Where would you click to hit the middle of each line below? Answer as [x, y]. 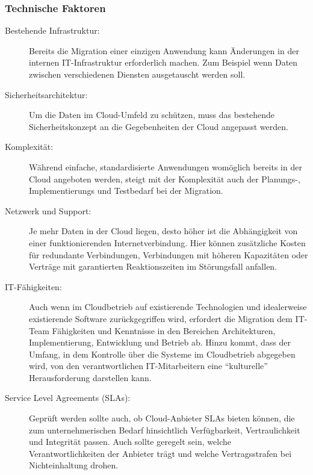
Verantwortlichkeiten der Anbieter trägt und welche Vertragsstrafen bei [160, 453]
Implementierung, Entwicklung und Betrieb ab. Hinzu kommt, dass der [160, 342]
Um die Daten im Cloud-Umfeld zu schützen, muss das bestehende [152, 115]
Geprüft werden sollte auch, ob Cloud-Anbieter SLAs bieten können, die [162, 418]
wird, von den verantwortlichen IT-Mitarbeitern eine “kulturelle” [148, 366]
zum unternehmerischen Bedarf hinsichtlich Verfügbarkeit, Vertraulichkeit [165, 430]
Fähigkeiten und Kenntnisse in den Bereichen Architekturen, [164, 330]
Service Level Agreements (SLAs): [68, 398]
